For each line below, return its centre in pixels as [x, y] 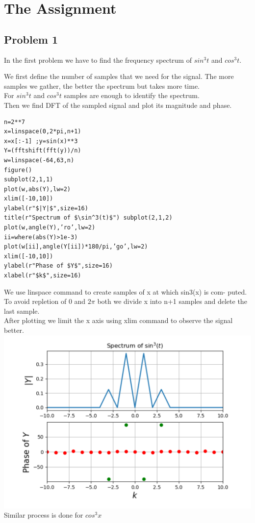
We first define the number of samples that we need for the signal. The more [119, 76]
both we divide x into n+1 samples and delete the [172, 301]
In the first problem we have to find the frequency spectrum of [98, 60]
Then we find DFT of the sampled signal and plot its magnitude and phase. [118, 105]
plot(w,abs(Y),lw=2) [38, 189]
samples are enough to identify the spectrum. [132, 95]
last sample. [22, 311]
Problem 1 [31, 39]
